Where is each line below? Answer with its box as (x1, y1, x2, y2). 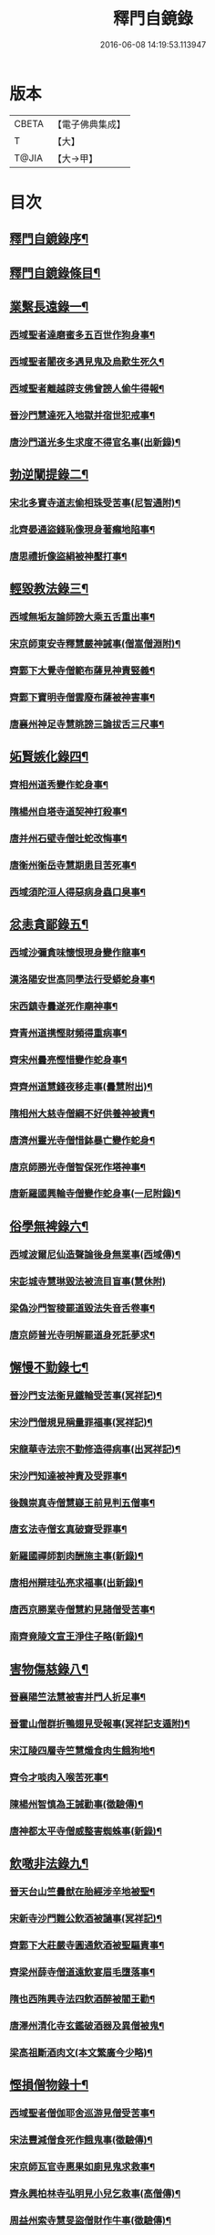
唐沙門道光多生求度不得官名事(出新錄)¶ (9, 436, 181, 448)
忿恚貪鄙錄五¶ (9, 917, 89, 933)
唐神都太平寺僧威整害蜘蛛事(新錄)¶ (9, 1825, 162, 1838)
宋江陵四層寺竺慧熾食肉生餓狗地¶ (9, 1745, 156, 1757)
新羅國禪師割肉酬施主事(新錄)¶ (9, 1550, 144, 1563)
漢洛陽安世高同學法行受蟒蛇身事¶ (9, 974, 156, 986)
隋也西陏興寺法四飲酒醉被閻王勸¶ (9, 1993, 156, 2006)
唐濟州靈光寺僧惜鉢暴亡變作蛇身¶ (9, 1133, 156, 1146)
